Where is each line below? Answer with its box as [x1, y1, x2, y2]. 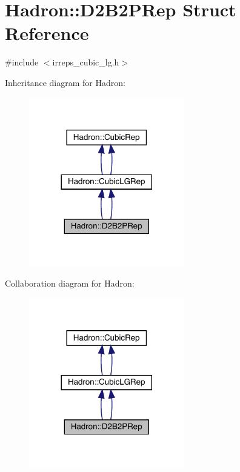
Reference [5, 21, 89, 45]
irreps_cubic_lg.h [52, 56, 119, 68]
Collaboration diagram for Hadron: [5, 277, 135, 290]
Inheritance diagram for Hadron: [5, 76, 125, 88]
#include [5, 56, 39, 68]
